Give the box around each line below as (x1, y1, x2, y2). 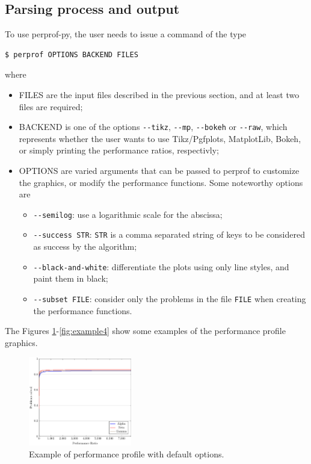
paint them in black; (33, 272, 108, 285)
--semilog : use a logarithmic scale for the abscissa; (33, 208, 223, 220)
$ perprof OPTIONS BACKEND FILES (5, 50, 138, 59)
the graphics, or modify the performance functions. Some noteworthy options (19, 176, 303, 188)
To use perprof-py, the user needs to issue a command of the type (5, 28, 247, 40)
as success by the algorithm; (33, 240, 137, 253)
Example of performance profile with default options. (29, 447, 224, 460)
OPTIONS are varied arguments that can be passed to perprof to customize (19, 164, 300, 177)
